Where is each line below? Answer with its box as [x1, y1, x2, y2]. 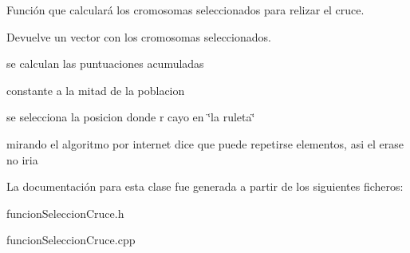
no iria [6, 151, 38, 168]
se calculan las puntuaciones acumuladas [6, 55, 204, 72]
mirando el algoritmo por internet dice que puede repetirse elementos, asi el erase [6, 135, 404, 152]
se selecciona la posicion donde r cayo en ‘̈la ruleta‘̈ [6, 109, 255, 125]
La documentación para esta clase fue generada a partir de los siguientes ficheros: [6, 178, 404, 195]
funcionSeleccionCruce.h [6, 204, 124, 221]
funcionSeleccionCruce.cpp [6, 231, 136, 248]
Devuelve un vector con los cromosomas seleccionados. [6, 28, 271, 45]
